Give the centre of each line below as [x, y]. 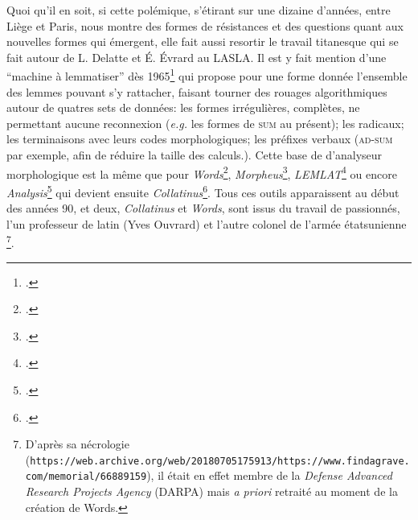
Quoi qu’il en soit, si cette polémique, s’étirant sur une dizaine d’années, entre [199, 10]
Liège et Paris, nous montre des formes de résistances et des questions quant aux [205, 25]
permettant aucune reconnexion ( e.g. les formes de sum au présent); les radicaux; [205, 123]
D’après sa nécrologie [77, 444]
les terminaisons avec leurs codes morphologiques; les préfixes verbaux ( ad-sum [200, 139]
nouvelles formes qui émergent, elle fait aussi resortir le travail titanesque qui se [203, 41]
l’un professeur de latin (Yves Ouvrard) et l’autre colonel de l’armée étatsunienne [207, 223]
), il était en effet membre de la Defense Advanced [269, 475]
